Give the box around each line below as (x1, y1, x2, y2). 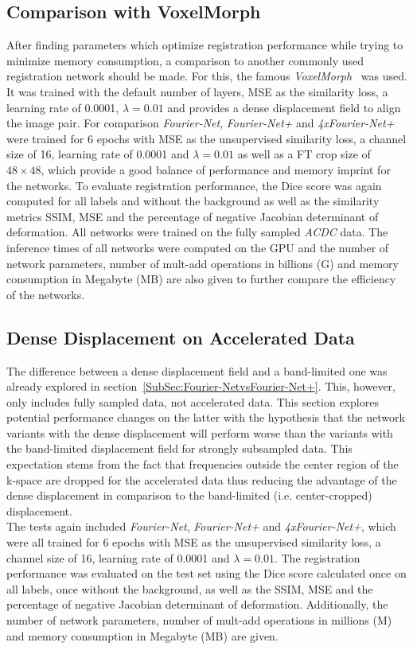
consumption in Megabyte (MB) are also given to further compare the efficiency (6, 271, 396, 287)
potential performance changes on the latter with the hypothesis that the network (6, 409, 405, 426)
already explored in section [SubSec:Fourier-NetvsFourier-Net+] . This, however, (6, 378, 395, 395)
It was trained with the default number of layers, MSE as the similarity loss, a (6, 83, 388, 99)
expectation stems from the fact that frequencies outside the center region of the (6, 456, 399, 473)
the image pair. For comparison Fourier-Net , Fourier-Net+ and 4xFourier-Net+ (6, 115, 395, 131)
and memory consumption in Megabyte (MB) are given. (6, 627, 279, 644)
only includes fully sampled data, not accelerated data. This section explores (6, 393, 379, 410)
